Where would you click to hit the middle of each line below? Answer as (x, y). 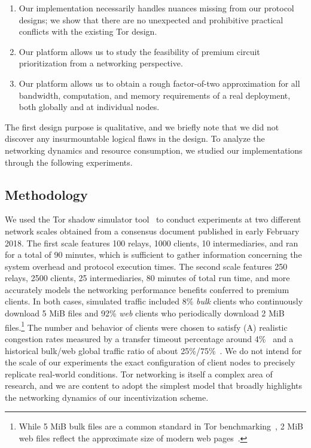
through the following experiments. (69, 162)
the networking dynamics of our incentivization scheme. (107, 397)
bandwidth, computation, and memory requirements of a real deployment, (155, 95)
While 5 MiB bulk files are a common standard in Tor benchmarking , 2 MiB (161, 426)
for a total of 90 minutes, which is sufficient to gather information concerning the (153, 255)
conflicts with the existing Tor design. (88, 31)
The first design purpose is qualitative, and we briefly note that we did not (142, 127)
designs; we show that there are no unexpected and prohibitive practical (151, 19)
